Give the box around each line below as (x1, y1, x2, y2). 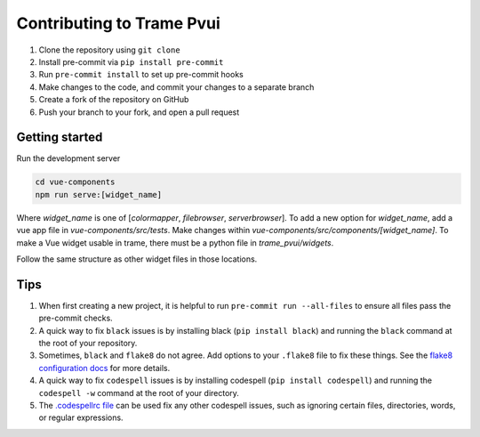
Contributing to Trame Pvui (16, 13, 221, 33)
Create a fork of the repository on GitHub (38, 94, 189, 105)
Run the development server (16, 153, 121, 164)
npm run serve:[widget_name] (35, 190, 163, 199)
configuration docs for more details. (38, 362, 171, 373)
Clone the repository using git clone (38, 45, 181, 55)
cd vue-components (35, 177, 116, 187)
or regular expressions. (38, 412, 124, 423)
